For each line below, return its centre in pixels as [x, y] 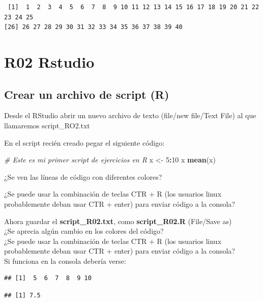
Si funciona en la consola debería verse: [65, 260]
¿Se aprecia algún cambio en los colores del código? [84, 231]
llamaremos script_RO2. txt [47, 125]
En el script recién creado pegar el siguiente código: [84, 142]
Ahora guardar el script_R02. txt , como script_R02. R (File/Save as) [118, 221]
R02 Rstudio [49, 61]
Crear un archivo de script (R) [87, 94]
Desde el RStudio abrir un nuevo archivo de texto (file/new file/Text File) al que [130, 115]
